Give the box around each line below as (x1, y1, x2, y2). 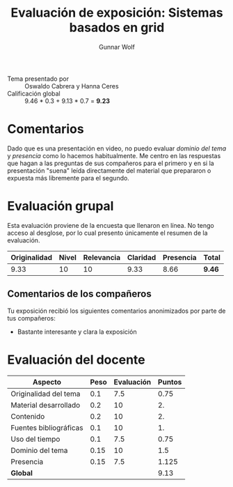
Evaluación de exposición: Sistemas (10, 5, 224, 21)
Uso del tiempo (10, 434, 61, 444)
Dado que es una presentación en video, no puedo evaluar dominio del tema (7, 144, 227, 153)
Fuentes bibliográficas (10, 423, 83, 433)
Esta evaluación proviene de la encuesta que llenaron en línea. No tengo (7, 221, 214, 229)
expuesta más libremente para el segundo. (7, 173, 130, 182)
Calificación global (7, 89, 61, 98)
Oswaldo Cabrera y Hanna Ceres (24, 82, 120, 90)
